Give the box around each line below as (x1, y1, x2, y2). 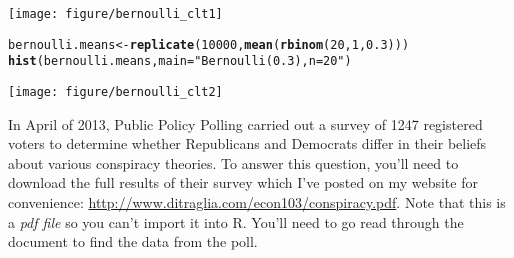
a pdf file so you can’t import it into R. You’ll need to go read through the (8, 211, 464, 232)
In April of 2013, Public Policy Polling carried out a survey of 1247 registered (8, 113, 483, 134)
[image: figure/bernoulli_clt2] (8, 84, 223, 99)
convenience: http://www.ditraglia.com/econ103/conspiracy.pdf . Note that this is (8, 192, 506, 212)
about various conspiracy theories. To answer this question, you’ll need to (8, 152, 459, 173)
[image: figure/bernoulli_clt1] (8, 7, 223, 21)
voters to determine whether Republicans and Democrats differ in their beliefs (8, 133, 487, 154)
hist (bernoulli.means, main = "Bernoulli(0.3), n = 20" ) (8, 54, 352, 69)
